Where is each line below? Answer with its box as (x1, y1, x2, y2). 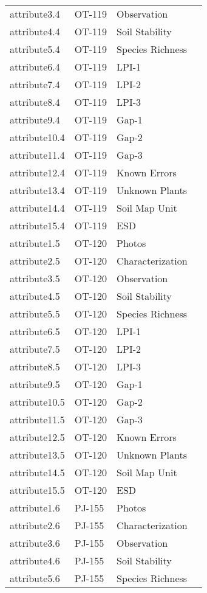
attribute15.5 (10, 483, 65, 497)
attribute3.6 (10, 536, 60, 550)
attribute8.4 (10, 95, 60, 109)
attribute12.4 (10, 165, 65, 179)
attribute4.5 (10, 289, 60, 303)
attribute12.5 (10, 430, 65, 444)
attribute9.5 (10, 377, 60, 391)
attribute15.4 (10, 218, 65, 232)
